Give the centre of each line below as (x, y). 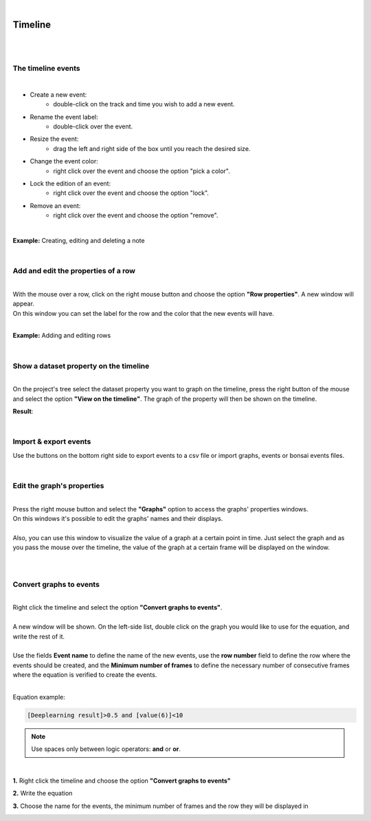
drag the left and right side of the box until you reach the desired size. (152, 148)
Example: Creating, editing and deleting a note (79, 240)
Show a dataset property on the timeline (81, 366)
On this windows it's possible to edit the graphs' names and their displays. (118, 518)
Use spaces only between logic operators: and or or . (106, 749)
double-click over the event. (93, 126)
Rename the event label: (64, 117)
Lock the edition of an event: (70, 183)
